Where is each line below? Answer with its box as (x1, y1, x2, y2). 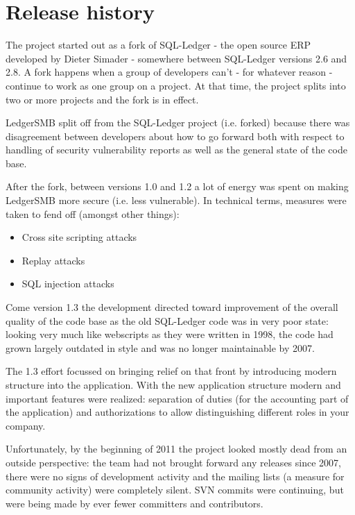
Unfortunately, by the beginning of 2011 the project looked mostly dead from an (6, 441, 347, 456)
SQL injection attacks (21, 276, 114, 291)
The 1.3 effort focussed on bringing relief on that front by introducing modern (6, 364, 337, 378)
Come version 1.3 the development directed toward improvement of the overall (6, 300, 338, 314)
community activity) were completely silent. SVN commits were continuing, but (6, 482, 344, 497)
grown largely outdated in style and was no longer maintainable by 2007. (6, 340, 315, 355)
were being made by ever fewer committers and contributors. (6, 496, 263, 510)
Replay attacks (21, 253, 85, 267)
